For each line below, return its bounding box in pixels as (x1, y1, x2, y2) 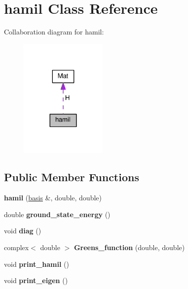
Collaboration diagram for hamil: (4, 27, 104, 37)
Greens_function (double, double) (74, 242, 185, 253)
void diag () (4, 225, 41, 236)
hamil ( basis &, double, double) (4, 193, 102, 203)
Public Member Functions (4, 169, 139, 185)
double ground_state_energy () (4, 209, 111, 219)
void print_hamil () (4, 258, 69, 269)
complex (4, 242, 29, 253)
